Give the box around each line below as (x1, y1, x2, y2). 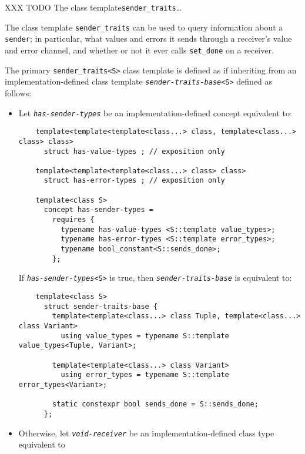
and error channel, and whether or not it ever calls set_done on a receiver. (5, 43, 274, 56)
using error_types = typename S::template (61, 371, 229, 379)
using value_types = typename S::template (61, 331, 229, 340)
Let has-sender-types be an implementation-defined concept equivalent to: (18, 106, 292, 119)
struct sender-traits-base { (43, 302, 158, 311)
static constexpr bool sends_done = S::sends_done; (52, 400, 259, 409)
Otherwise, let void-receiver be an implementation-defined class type (18, 426, 274, 439)
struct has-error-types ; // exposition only (43, 176, 225, 185)
